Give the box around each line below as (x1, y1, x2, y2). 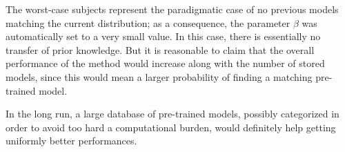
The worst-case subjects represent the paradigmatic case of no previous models (6, 2, 339, 16)
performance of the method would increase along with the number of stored (6, 56, 325, 70)
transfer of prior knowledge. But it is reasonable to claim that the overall (6, 42, 315, 57)
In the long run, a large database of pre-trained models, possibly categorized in (6, 106, 339, 121)
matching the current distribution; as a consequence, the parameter (6, 15, 290, 30)
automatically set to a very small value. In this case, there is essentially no (6, 29, 321, 44)
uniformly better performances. (6, 133, 137, 148)
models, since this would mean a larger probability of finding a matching (6, 69, 313, 84)
